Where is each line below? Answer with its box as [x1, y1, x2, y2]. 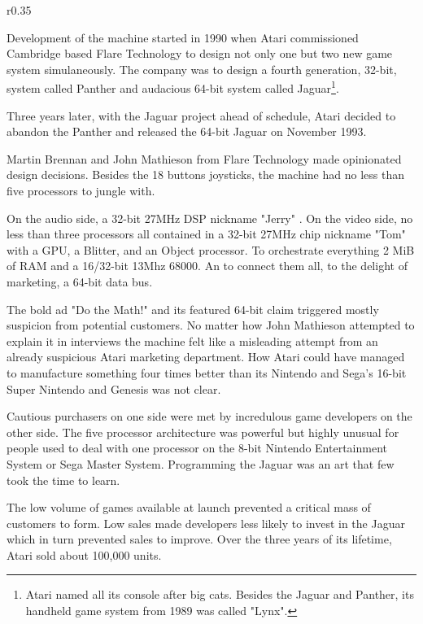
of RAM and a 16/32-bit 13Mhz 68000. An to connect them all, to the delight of [7, 257, 408, 274]
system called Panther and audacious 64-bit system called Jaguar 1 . [7, 77, 339, 97]
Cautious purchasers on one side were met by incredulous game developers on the [7, 408, 412, 425]
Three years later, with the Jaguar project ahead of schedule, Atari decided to [7, 107, 396, 124]
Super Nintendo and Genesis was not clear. [7, 380, 221, 397]
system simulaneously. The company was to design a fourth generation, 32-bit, [7, 60, 397, 77]
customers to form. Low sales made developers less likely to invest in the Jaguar [7, 514, 405, 531]
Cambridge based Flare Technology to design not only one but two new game [7, 45, 393, 62]
